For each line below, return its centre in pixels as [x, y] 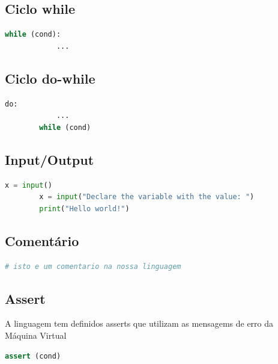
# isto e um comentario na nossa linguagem [93, 266]
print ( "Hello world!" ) [84, 208]
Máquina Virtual [36, 335]
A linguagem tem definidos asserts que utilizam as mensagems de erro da [139, 323]
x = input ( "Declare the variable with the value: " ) [147, 197]
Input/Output [50, 159]
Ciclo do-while [50, 78]
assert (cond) [33, 356]
